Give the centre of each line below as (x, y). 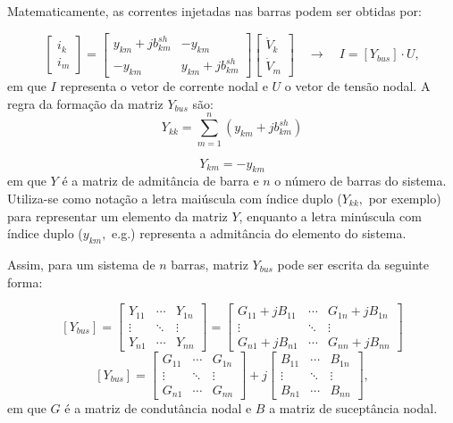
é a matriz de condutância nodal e (158, 408)
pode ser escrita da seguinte (353, 264)
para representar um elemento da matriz (117, 216)
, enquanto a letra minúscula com (330, 216)
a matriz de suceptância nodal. (353, 408)
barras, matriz (210, 264)
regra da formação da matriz (85, 103)
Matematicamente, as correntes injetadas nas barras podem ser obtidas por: (214, 11)
